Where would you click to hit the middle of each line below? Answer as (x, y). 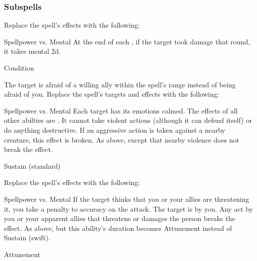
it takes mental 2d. (32, 51)
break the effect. (28, 149)
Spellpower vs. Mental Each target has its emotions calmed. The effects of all (121, 110)
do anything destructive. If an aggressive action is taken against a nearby (115, 130)
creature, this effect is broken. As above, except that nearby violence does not (122, 139)
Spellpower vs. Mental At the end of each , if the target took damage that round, (127, 41)
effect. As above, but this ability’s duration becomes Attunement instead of (118, 228)
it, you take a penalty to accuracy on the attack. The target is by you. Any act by (128, 208)
